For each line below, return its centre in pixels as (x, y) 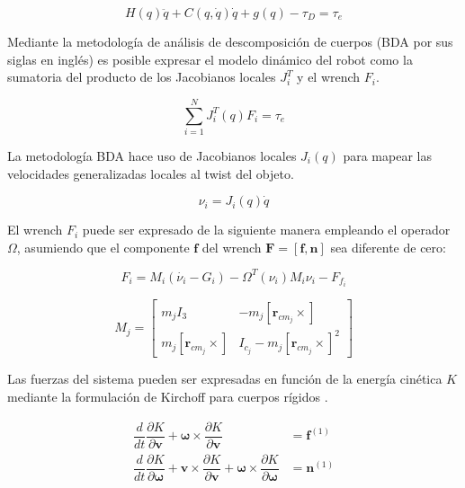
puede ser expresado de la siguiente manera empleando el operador (266, 230)
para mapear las (387, 155)
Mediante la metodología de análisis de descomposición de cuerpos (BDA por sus (230, 41)
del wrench (232, 247)
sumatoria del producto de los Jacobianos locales (142, 77)
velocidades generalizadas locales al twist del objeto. (151, 173)
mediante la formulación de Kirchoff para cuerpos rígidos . (168, 397)
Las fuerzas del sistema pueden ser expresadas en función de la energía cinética (225, 379)
